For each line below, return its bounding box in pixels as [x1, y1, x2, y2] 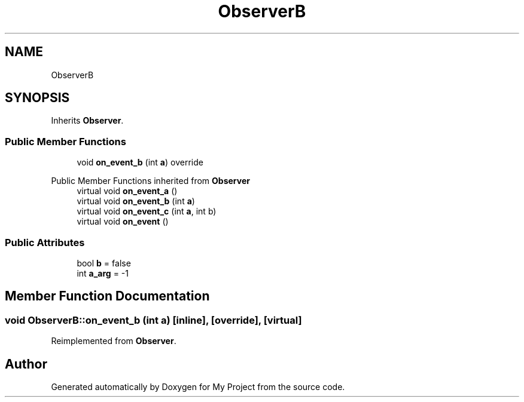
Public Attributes [5, 236, 85, 248]
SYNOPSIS [5, 90, 70, 106]
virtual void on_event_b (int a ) [77, 196, 195, 207]
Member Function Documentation [5, 289, 210, 304]
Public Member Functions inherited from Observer [51, 176, 250, 186]
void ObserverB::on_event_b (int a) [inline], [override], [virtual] [5, 314, 302, 326]
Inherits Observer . [51, 115, 124, 126]
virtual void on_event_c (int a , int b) [77, 206, 217, 217]
